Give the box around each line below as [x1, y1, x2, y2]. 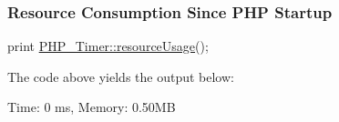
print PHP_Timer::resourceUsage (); [7, 36, 209, 56]
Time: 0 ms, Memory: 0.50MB [7, 97, 176, 117]
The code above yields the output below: [7, 66, 234, 86]
